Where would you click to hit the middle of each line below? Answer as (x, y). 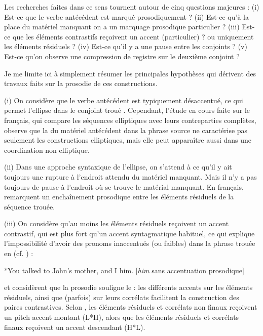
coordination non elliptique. (47, 150)
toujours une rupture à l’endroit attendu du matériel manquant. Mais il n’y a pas (130, 176)
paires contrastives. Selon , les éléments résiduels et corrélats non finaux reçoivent (131, 307)
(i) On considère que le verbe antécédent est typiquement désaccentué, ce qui (124, 100)
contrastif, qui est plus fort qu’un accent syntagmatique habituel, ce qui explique (129, 233)
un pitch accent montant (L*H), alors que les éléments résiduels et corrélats (122, 317)
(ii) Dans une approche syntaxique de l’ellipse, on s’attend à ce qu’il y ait (118, 167)
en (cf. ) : (19, 253)
